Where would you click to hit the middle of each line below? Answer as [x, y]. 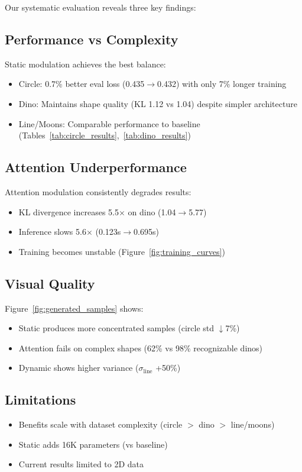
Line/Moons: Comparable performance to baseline [109, 123]
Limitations [40, 400]
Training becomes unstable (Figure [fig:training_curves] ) [122, 251]
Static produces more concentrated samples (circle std [116, 328]
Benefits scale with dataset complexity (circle [100, 424]
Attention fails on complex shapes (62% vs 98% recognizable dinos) [141, 347]
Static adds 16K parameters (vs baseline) [93, 444]
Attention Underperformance [96, 167]
